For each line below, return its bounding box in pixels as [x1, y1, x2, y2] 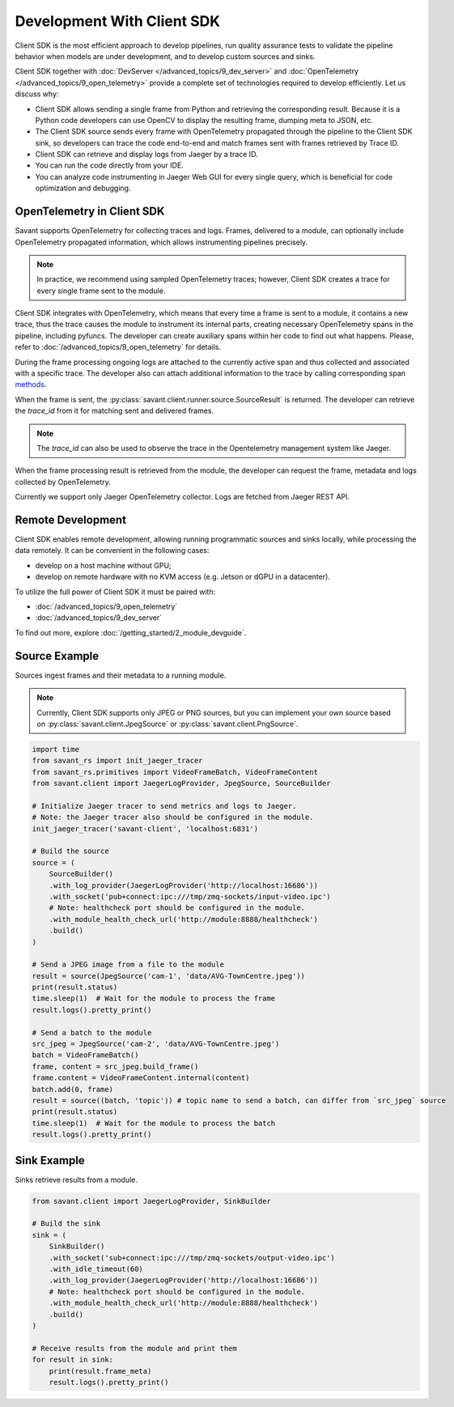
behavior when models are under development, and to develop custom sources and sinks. [15, 51, 316, 61]
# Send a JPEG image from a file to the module [32, 960, 224, 969]
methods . [15, 380, 47, 389]
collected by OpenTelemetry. [15, 477, 111, 487]
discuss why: [15, 89, 59, 99]
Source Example [15, 648, 100, 663]
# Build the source [32, 847, 109, 856]
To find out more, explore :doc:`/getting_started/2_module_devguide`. [15, 627, 247, 637]
